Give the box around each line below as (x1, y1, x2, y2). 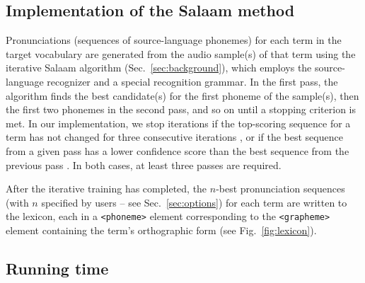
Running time (6, 257, 109, 279)
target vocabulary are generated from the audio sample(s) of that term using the (6, 46, 356, 61)
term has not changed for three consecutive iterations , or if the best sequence (6, 129, 343, 144)
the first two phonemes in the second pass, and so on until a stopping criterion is (6, 102, 356, 117)
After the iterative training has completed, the (6, 181, 207, 196)
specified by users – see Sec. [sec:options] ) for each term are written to (41, 195, 347, 209)
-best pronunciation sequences (216, 181, 345, 196)
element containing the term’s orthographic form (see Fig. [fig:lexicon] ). (6, 222, 317, 237)
